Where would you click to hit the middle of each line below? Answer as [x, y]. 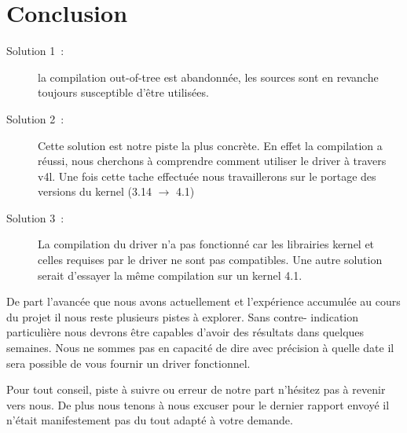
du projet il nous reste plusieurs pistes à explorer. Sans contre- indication [183, 316]
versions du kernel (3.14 [95, 191]
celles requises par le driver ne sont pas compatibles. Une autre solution [210, 260]
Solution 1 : [35, 51]
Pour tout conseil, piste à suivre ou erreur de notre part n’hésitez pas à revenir [196, 389]
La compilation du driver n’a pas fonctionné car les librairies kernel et [206, 244]
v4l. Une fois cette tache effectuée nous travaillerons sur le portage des [207, 176]
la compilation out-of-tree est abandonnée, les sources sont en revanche [208, 77]
